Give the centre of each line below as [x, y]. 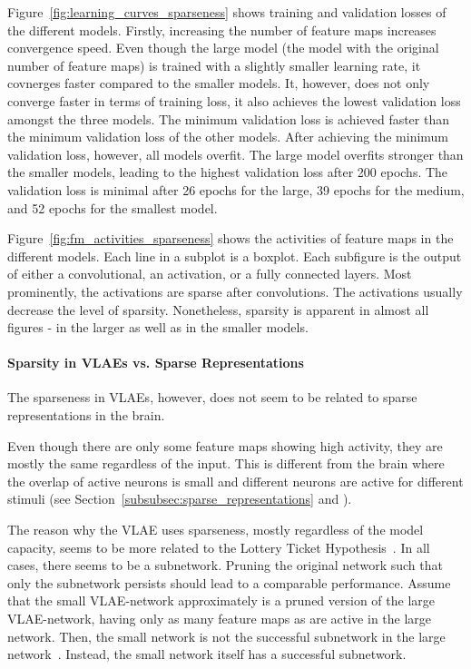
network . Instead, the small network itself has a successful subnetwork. [207, 654]
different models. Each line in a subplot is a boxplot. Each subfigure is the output [235, 256]
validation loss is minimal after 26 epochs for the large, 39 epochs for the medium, [236, 189]
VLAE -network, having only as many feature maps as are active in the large [220, 619]
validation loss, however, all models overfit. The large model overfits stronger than [235, 154]
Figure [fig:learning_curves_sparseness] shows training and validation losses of [227, 12]
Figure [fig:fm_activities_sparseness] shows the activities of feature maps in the [231, 238]
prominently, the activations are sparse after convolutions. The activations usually [235, 291]
